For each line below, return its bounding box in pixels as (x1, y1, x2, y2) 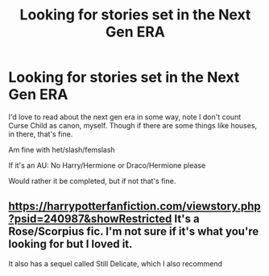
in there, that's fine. (8, 129, 73, 139)
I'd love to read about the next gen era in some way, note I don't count (8, 111, 242, 122)
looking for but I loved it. (8, 237, 133, 251)
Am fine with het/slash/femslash (8, 144, 115, 154)
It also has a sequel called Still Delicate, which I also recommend (8, 258, 223, 268)
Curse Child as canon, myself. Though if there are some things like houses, (8, 120, 258, 130)
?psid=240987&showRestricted (8, 212, 172, 226)
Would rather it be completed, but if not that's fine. (8, 176, 176, 186)
